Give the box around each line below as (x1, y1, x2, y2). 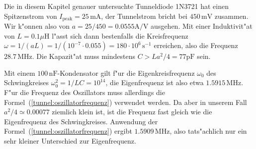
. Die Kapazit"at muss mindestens (32, 51, 135, 61)
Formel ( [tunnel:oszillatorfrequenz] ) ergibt (4, 126, 132, 136)
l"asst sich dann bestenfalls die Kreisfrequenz (52, 30, 188, 41)
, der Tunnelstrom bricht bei (101, 10, 187, 21)
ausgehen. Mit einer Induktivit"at (151, 21, 253, 31)
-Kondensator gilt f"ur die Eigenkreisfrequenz (57, 67, 195, 78)
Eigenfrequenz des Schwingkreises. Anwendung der (4, 116, 158, 126)
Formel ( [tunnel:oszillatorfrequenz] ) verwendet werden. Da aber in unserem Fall (4, 97, 247, 107)
